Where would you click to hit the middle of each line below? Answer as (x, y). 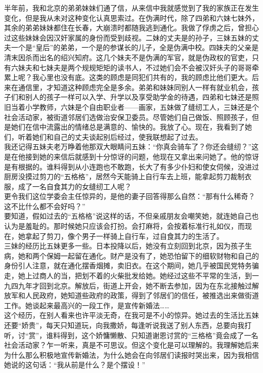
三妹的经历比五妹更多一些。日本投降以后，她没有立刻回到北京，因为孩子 (124, 246)
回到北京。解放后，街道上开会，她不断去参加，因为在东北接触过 (145, 285)
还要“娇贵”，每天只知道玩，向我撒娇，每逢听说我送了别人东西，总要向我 (124, 325)
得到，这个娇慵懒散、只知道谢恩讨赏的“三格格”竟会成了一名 (159, 335)
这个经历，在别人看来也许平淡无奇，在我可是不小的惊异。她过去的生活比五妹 (131, 315)
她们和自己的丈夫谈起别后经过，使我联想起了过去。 (117, 136)
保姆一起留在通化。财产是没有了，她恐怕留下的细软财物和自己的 (152, 255)
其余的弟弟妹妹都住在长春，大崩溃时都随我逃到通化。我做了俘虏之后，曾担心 (131, 28)
